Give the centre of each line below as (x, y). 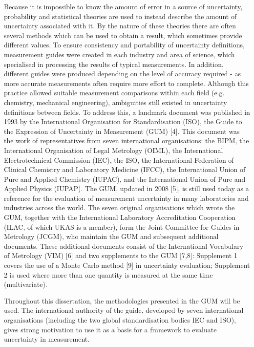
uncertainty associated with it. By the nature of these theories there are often (120, 26)
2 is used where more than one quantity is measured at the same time (108, 274)
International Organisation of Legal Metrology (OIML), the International (114, 150)
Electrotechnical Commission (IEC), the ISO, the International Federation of (119, 160)
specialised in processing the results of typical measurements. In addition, (114, 64)
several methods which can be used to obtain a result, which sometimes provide (123, 35)
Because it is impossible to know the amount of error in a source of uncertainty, (123, 6)
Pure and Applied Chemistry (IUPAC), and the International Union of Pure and (125, 179)
